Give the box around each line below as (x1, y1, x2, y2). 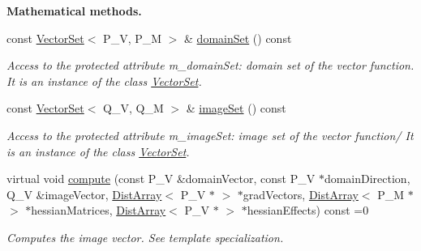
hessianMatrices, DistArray (31, 202, 166, 219)
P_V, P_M (103, 29, 162, 46)
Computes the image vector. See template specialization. (6, 228, 284, 245)
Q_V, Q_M (103, 100, 164, 117)
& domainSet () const (184, 29, 292, 46)
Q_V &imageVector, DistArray (6, 185, 162, 202)
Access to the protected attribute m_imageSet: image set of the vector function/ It (6, 126, 414, 143)
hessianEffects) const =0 (247, 202, 369, 219)
